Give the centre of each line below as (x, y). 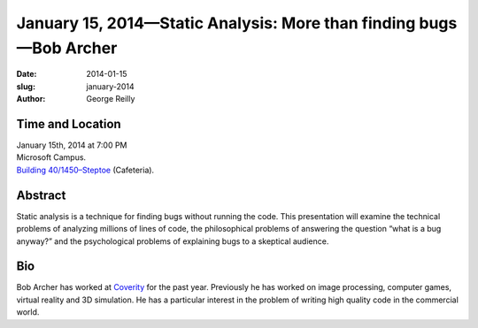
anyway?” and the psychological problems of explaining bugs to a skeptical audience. (173, 241)
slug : (26, 86)
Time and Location (69, 124)
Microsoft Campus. (51, 157)
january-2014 (110, 86)
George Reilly (111, 99)
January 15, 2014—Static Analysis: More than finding (216, 23)
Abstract (41, 195)
